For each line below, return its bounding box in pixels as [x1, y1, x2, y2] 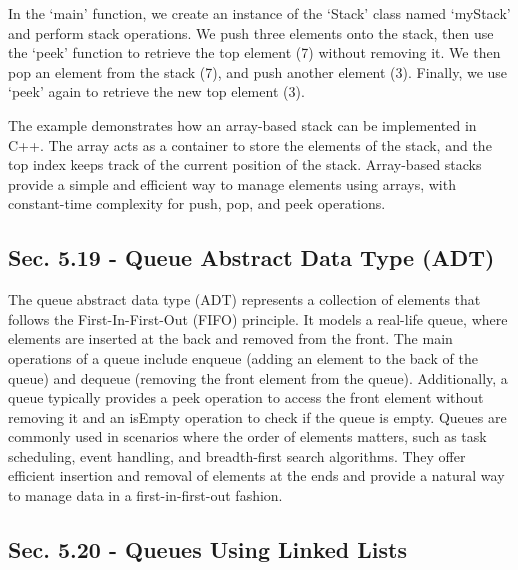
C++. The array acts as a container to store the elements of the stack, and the [8, 134, 492, 155]
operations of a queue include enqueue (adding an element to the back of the [8, 347, 478, 368]
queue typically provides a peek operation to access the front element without [8, 387, 484, 408]
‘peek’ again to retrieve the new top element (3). [8, 81, 305, 102]
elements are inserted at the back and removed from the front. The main [8, 328, 453, 349]
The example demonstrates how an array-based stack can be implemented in [8, 114, 477, 135]
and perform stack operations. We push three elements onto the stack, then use [8, 22, 494, 43]
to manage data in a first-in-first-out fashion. [8, 485, 283, 506]
